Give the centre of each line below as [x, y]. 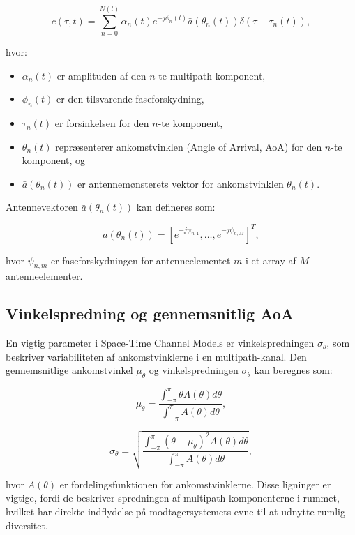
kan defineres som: [176, 207]
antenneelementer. [44, 276]
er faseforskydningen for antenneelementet [141, 260]
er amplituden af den [101, 75]
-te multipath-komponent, [210, 75]
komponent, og [54, 160]
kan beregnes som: [293, 370]
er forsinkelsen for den [102, 123]
